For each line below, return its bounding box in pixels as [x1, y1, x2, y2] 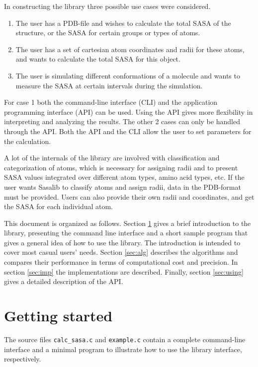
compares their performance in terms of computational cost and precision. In [4, 257, 238, 267]
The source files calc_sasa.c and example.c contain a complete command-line [4, 334, 246, 344]
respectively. [4, 354, 41, 364]
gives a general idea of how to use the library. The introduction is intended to [4, 237, 241, 247]
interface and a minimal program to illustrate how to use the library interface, [4, 344, 242, 354]
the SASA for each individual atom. [4, 201, 113, 212]
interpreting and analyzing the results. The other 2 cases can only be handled [4, 116, 240, 127]
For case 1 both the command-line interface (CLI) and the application [4, 97, 218, 107]
